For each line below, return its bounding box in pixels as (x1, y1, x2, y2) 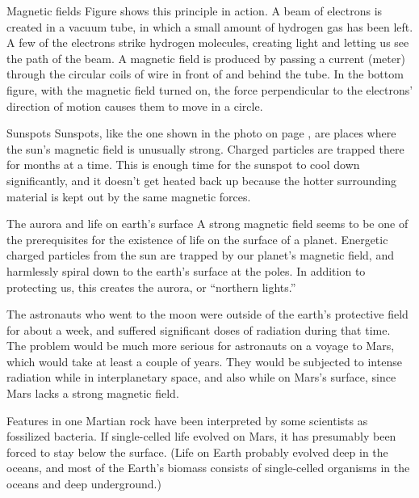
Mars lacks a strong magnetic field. (6, 385, 179, 402)
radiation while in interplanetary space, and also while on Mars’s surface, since (6, 369, 396, 386)
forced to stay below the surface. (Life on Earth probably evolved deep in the (6, 443, 388, 460)
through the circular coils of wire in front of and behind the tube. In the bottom (6, 65, 404, 82)
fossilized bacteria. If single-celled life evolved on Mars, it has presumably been (6, 428, 396, 445)
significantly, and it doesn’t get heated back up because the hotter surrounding (6, 171, 397, 188)
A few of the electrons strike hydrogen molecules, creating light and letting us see (6, 34, 409, 51)
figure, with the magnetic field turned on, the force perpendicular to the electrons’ (6, 81, 413, 98)
